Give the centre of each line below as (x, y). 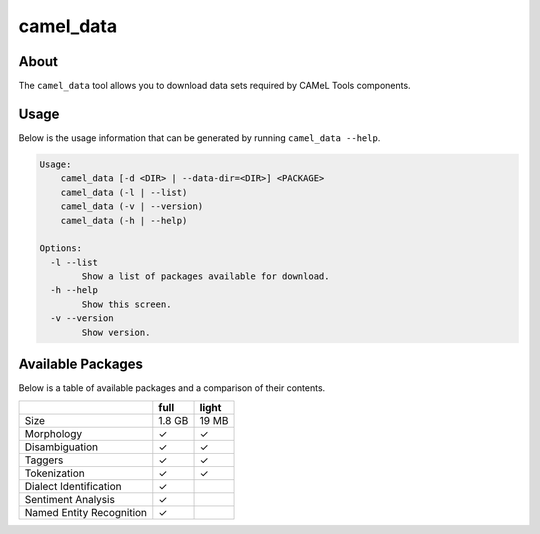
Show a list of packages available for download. (205, 276)
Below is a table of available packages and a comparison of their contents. (172, 388)
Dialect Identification (73, 486)
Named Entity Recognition (86, 512)
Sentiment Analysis (69, 499)
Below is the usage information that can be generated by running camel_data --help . (199, 137)
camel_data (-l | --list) (124, 192)
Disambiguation (61, 447)
